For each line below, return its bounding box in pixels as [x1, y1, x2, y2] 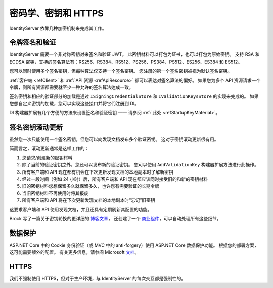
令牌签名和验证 [9, 38, 56, 47]
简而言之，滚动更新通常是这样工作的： [9, 145, 89, 151]
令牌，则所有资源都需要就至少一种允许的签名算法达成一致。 [9, 84, 133, 90]
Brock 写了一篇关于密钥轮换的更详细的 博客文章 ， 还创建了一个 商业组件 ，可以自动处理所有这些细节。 [9, 216, 222, 221]
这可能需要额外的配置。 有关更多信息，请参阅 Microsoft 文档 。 [9, 249, 140, 255]
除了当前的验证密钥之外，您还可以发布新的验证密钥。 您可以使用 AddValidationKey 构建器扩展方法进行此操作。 [22, 162, 259, 168]
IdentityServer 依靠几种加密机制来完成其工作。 [9, 25, 107, 31]
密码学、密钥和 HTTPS [9, 8, 104, 19]
